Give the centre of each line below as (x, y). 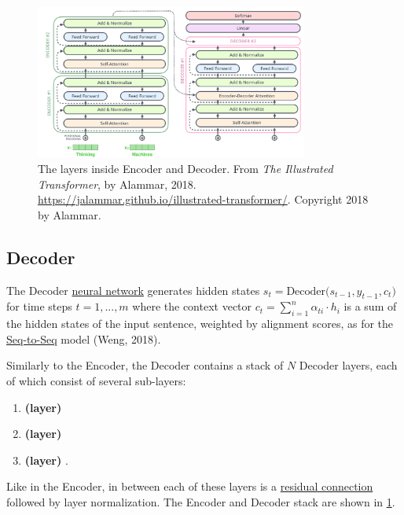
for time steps (39, 306)
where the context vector (192, 306)
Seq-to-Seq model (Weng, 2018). (84, 338)
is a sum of (370, 306)
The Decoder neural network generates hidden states (133, 290)
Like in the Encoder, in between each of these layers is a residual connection (190, 486)
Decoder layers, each (348, 365)
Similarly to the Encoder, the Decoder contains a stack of (145, 365)
